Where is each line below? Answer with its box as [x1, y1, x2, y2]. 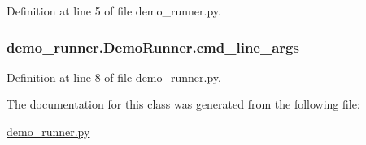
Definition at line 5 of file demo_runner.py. [7, 2, 221, 19]
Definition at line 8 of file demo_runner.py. [7, 68, 221, 85]
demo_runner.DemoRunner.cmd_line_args [7, 36, 299, 57]
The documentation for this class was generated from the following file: [7, 96, 360, 113]
